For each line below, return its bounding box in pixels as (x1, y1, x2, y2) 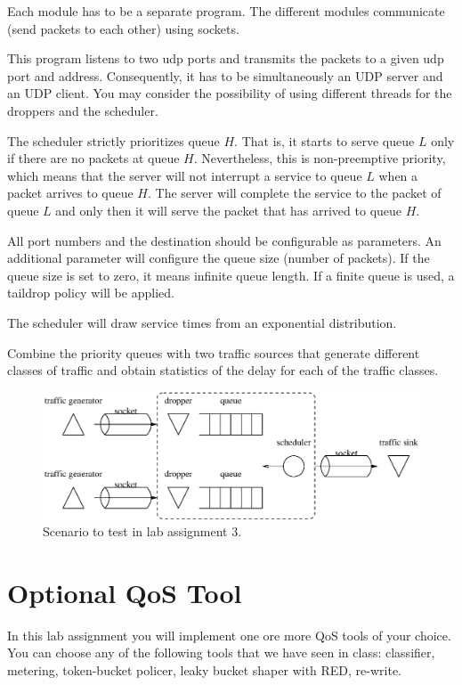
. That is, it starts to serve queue (234, 131, 415, 150)
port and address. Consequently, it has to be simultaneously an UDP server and (7, 66, 443, 85)
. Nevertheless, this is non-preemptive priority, (193, 149, 446, 167)
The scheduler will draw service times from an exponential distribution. (7, 313, 397, 331)
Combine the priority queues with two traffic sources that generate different (7, 343, 420, 362)
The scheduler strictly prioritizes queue (7, 131, 220, 150)
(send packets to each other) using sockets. (7, 19, 239, 37)
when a (378, 166, 418, 184)
